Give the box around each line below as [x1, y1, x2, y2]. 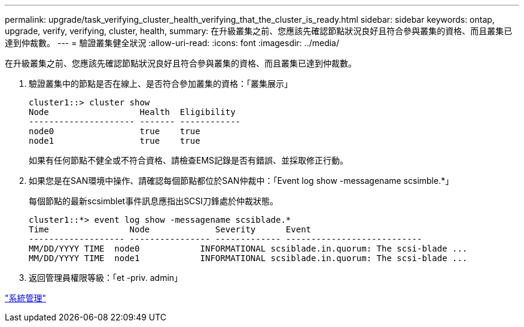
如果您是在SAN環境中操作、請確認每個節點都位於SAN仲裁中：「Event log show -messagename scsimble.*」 [29, 175, 454, 186]
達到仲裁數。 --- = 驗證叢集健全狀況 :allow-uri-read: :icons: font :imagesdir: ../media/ [5, 38, 340, 48]
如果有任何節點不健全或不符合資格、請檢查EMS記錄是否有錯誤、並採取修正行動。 [29, 155, 349, 165]
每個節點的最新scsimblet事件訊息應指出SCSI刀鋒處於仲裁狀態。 [29, 196, 279, 206]
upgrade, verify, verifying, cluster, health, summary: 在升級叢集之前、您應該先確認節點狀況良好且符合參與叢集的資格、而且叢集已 [5, 26, 513, 36]
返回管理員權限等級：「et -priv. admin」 [29, 272, 183, 283]
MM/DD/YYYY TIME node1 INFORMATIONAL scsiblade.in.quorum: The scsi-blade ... [29, 253, 468, 263]
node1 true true [29, 136, 200, 146]
